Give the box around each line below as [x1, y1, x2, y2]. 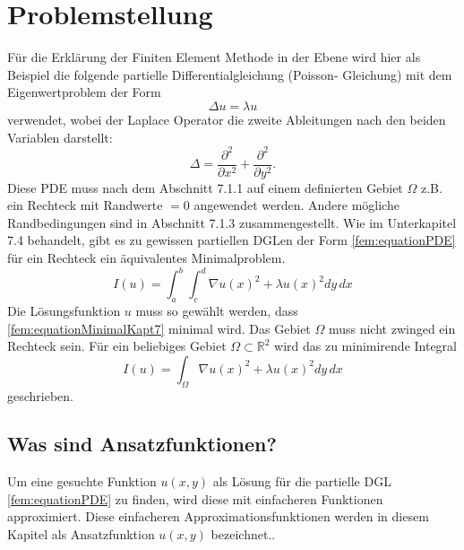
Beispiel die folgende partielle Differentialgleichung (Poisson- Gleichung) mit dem [7, 65, 452, 83]
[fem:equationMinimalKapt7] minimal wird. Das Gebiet [7, 319, 311, 337]
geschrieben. [7, 386, 74, 405]
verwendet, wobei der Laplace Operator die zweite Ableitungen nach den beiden [7, 109, 446, 128]
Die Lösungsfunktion [7, 301, 121, 319]
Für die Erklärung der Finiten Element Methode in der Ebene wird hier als [7, 48, 421, 66]
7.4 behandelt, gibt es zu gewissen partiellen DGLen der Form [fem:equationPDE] [7, 231, 456, 249]
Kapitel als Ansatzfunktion [7, 525, 155, 544]
